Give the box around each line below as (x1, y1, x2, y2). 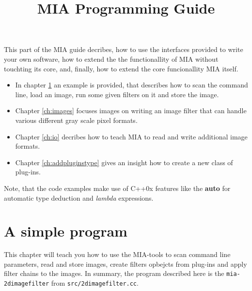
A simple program (4, 221, 127, 241)
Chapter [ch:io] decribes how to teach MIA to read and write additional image (15, 131, 248, 141)
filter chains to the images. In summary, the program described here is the (4, 268, 224, 278)
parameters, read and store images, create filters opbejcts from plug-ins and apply (4, 258, 247, 269)
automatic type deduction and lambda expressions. (4, 192, 154, 203)
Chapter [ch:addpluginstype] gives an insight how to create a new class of (15, 157, 233, 167)
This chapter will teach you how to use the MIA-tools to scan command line (4, 249, 231, 259)
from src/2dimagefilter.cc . (51, 278, 139, 288)
